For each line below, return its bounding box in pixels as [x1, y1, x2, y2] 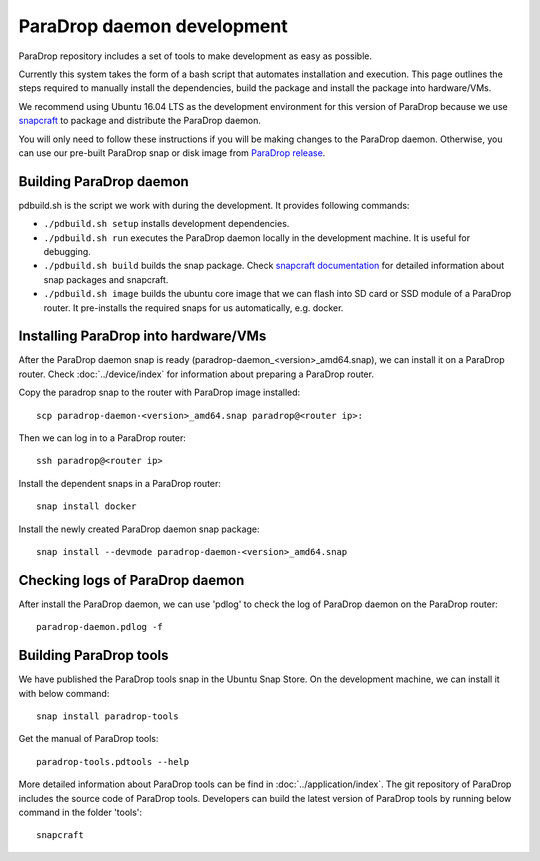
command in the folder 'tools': [18, 806, 143, 818]
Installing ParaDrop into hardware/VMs [18, 328, 267, 345]
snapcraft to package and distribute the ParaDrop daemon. [18, 115, 262, 127]
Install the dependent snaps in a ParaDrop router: [18, 477, 222, 489]
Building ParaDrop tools [18, 647, 169, 664]
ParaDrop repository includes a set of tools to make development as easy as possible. [18, 50, 372, 62]
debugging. [43, 245, 92, 257]
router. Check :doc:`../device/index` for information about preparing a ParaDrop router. [18, 368, 375, 380]
